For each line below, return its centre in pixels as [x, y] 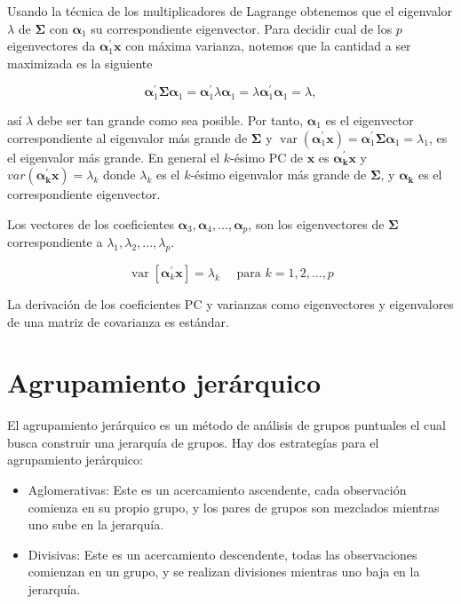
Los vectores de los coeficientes [91, 223]
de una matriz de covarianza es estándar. [118, 321]
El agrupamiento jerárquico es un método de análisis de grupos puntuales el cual [227, 425]
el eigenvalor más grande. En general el [114, 157]
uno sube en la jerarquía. [96, 525]
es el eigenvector [370, 119]
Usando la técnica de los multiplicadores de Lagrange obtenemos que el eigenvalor [230, 11]
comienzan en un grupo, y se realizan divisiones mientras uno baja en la [224, 572]
